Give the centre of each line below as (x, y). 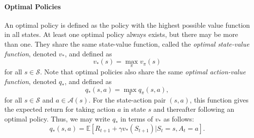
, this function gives (219, 99)
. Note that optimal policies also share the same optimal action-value (143, 72)
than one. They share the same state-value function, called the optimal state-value (127, 43)
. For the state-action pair (127, 99)
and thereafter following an (194, 109)
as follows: (179, 118)
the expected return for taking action (60, 109)
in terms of (137, 118)
